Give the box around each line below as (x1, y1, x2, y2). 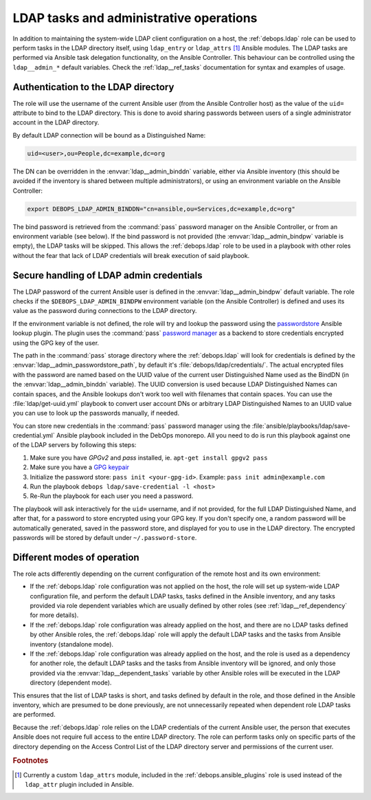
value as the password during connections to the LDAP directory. (12, 307, 197, 315)
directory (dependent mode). (30, 678, 112, 687)
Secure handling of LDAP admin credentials (12, 269, 203, 281)
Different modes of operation (12, 551, 140, 563)
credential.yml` (12, 431, 55, 440)
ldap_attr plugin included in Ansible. (25, 780, 134, 788)
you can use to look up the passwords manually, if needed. (12, 409, 180, 418)
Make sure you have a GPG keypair (30, 463, 130, 471)
